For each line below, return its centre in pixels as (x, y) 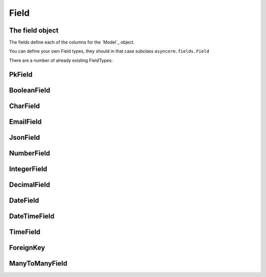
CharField (25, 106)
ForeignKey (27, 248)
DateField (24, 200)
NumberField (30, 153)
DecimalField (30, 184)
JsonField (25, 138)
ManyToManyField (38, 263)
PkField (21, 74)
